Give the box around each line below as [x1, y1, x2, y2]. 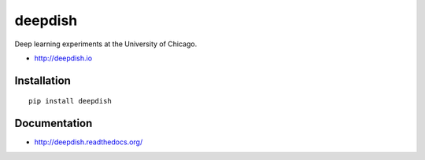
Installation [14, 74, 71, 87]
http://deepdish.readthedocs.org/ [34, 137, 143, 147]
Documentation [14, 117, 93, 130]
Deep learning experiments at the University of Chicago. [14, 39, 198, 49]
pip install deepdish [28, 96, 112, 106]
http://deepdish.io [34, 53, 93, 63]
